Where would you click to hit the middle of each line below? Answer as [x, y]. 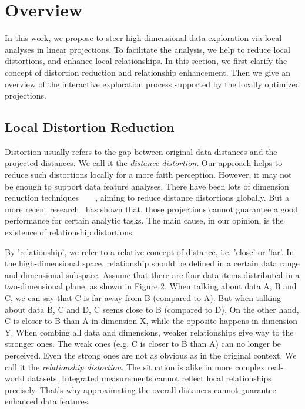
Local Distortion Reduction [90, 127]
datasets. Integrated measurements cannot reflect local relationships [149, 378]
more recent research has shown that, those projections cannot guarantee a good [152, 209]
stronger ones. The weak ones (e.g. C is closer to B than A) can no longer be [143, 344]
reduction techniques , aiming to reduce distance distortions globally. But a [147, 197]
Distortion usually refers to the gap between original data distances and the [141, 151]
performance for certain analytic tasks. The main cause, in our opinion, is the [144, 220]
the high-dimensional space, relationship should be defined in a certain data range [152, 263]
